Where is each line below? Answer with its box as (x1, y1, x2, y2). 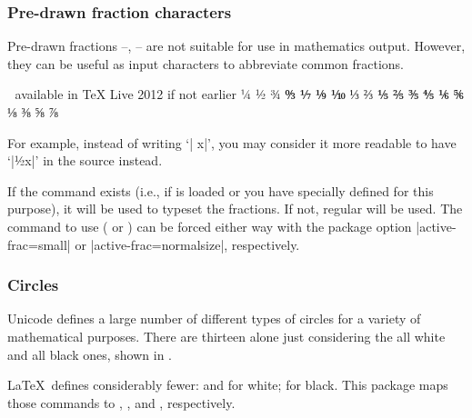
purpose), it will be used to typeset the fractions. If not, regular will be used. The (7, 199, 463, 218)
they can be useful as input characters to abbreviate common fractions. (7, 54, 405, 73)
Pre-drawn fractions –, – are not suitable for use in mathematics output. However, (7, 36, 466, 55)
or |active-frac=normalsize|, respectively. (75, 234, 300, 254)
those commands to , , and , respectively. (7, 393, 236, 412)
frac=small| (7, 234, 71, 254)
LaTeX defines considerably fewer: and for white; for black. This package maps (7, 375, 448, 394)
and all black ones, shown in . (7, 344, 172, 363)
